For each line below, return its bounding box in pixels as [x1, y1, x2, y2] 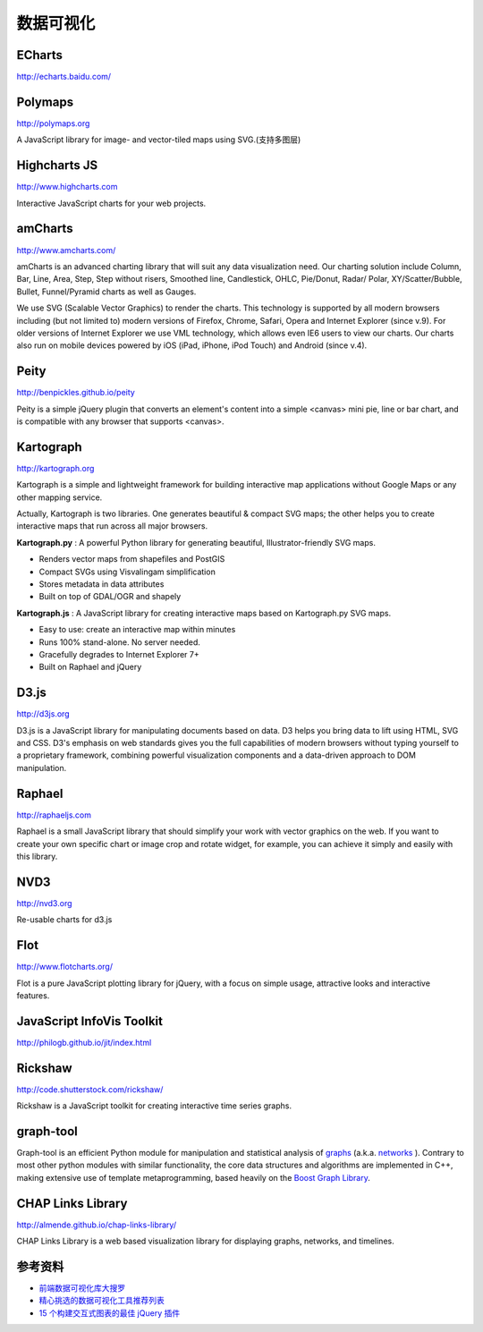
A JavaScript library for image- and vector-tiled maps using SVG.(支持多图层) [16, 134, 301, 145]
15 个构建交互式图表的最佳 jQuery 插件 [38, 1307, 181, 1319]
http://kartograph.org [16, 462, 95, 473]
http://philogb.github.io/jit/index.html [16, 1037, 152, 1048]
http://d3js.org [16, 708, 71, 719]
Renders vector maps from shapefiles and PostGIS [38, 554, 225, 564]
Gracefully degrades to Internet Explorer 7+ [38, 649, 200, 659]
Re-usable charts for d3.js [16, 914, 113, 925]
